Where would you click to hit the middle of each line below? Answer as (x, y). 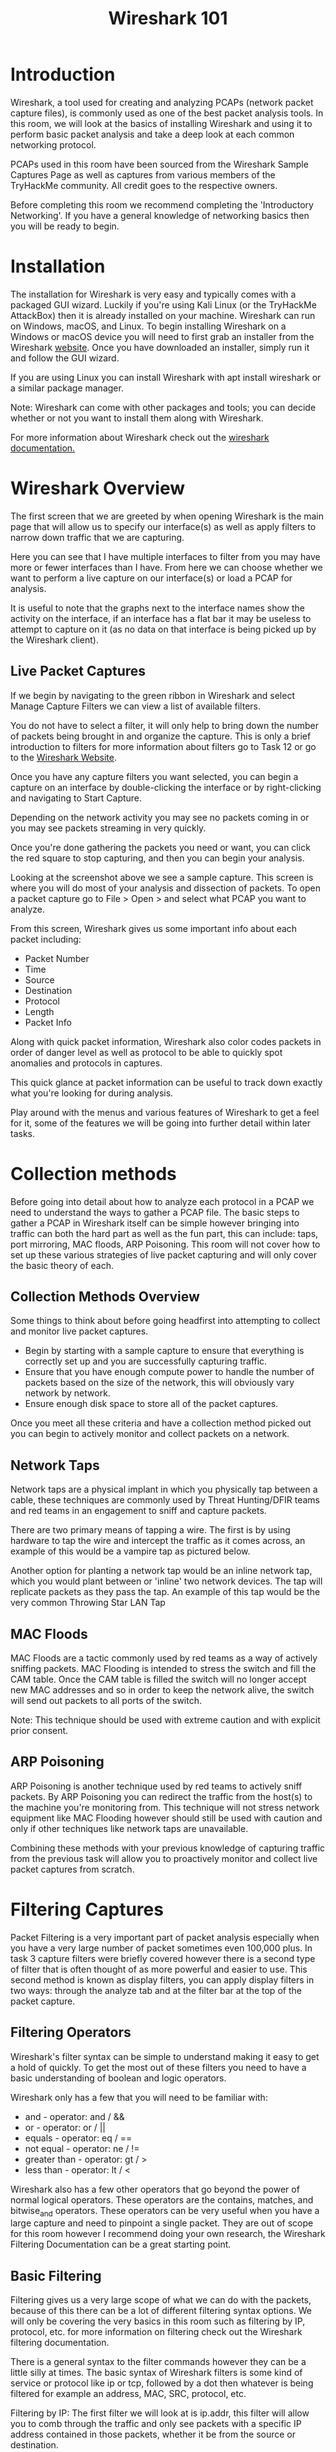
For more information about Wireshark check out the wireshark (140, 437)
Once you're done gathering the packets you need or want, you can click (160, 847)
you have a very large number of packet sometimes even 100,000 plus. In (161, 1948)
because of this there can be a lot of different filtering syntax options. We (161, 2311)
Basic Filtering (56, 2275)
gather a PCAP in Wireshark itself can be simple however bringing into (155, 1223)
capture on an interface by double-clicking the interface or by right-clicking (166, 787)
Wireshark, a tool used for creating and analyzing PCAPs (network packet (162, 102)
